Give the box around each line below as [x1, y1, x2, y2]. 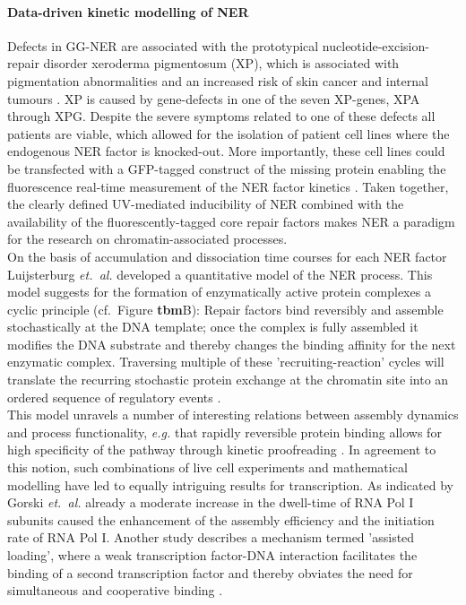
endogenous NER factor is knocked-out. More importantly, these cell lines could [7, 142, 445, 160]
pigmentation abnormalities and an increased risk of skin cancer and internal [7, 71, 428, 90]
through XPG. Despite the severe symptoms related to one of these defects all [7, 107, 436, 125]
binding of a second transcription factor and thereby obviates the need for [7, 563, 413, 582]
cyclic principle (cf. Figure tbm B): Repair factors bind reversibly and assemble [7, 299, 444, 318]
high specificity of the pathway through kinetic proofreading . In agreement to [7, 440, 436, 459]
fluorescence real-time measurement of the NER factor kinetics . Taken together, [7, 177, 449, 195]
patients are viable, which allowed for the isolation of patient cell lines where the [7, 124, 450, 143]
